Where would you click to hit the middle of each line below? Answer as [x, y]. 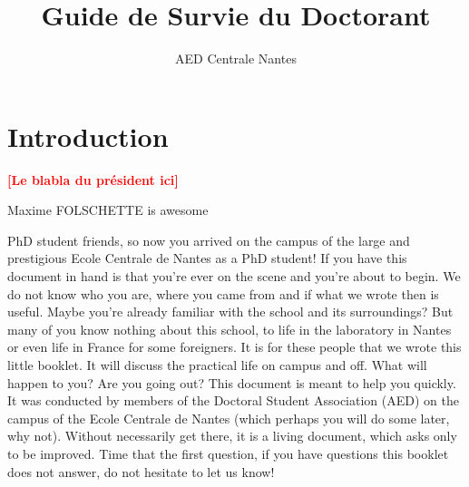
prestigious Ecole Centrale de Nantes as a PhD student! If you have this [207, 258]
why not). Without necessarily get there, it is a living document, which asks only [232, 436]
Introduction [88, 136]
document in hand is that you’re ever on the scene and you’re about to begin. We [234, 276]
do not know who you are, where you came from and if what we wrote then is [223, 293]
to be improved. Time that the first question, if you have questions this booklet [228, 453]
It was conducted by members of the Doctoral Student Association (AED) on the [233, 400]
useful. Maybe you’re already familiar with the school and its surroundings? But [230, 312]
